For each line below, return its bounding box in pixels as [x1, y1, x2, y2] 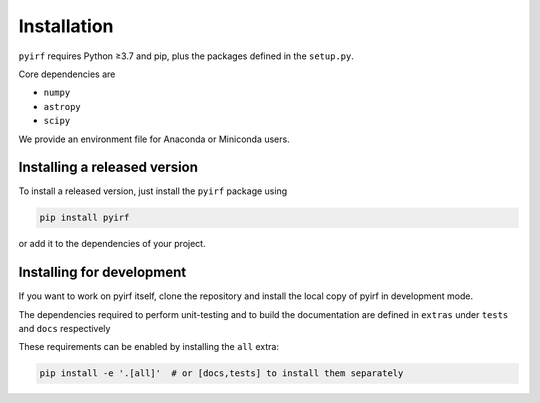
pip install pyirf [39, 212, 130, 224]
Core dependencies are [18, 68, 116, 80]
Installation [18, 15, 114, 37]
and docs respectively [18, 323, 111, 335]
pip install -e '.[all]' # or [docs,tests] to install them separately [39, 368, 404, 379]
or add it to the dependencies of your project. [18, 238, 206, 250]
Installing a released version [18, 159, 199, 176]
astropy [43, 101, 82, 112]
